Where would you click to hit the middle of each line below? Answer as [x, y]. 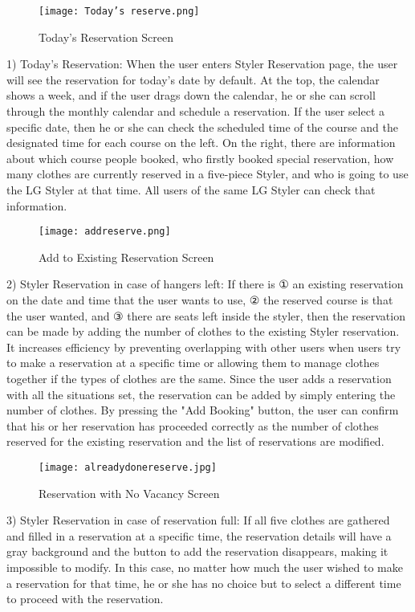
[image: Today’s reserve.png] [119, 11]
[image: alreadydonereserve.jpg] [128, 467]
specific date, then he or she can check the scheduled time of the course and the [202, 126]
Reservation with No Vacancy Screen [129, 493]
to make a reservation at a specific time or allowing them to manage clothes [193, 363]
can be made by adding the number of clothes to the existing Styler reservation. [203, 331]
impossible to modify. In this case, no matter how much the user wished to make [205, 567]
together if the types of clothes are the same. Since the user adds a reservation [199, 378]
